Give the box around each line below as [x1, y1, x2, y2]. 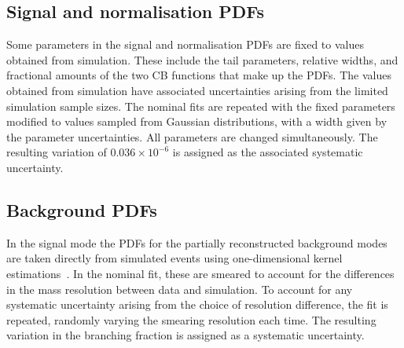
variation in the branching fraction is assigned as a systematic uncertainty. [6, 327, 365, 343]
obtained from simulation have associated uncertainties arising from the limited [6, 82, 388, 98]
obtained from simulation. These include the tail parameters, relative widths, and [6, 51, 398, 68]
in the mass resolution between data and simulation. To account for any [6, 280, 353, 297]
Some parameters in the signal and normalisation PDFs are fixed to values [6, 36, 364, 53]
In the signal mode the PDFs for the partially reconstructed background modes [6, 234, 387, 251]
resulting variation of [6, 144, 107, 160]
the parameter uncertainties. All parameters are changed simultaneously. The [6, 128, 378, 145]
